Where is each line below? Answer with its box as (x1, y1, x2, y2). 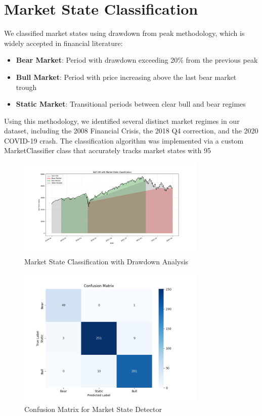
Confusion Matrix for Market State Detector (24, 404, 162, 414)
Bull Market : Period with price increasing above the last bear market (16, 71, 237, 82)
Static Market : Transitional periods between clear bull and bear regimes (16, 99, 246, 109)
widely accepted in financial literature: (4, 37, 123, 48)
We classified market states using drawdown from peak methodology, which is (4, 28, 245, 38)
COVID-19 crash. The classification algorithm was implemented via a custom (4, 135, 244, 146)
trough (16, 81, 37, 92)
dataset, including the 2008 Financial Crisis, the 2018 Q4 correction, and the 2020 (4, 125, 258, 136)
